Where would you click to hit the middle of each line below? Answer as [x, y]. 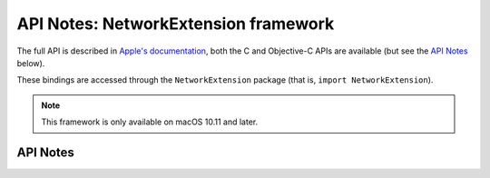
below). [31, 63]
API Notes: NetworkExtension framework [176, 24]
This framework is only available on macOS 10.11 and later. [150, 122]
